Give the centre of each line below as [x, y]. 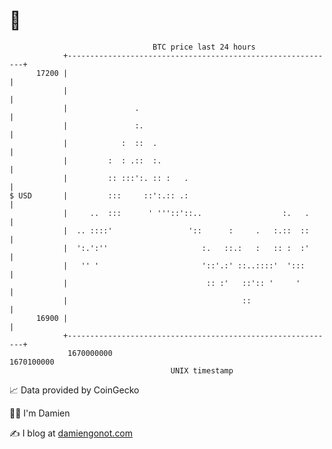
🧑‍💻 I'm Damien [40, 413]
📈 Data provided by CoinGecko [74, 390]
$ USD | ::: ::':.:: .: [99, 195]
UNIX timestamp [202, 370]
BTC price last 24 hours [204, 47]
